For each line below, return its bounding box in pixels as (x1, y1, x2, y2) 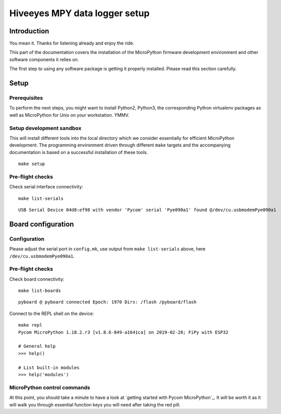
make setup (18, 161, 45, 167)
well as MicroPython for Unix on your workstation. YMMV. (9, 112, 130, 118)
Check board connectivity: (9, 276, 65, 282)
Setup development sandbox (9, 124, 82, 131)
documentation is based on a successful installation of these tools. (9, 149, 148, 155)
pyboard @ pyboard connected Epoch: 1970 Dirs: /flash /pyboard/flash (18, 299, 197, 305)
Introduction (9, 27, 49, 35)
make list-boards (18, 288, 61, 294)
